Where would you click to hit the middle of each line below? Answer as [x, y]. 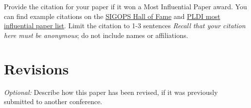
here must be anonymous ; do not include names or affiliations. [96, 35]
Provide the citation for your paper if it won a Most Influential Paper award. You [125, 6]
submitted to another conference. [53, 101]
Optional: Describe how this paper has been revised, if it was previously [111, 92]
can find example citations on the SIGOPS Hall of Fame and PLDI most [112, 16]
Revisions [36, 68]
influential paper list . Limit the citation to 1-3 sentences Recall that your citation [125, 26]
